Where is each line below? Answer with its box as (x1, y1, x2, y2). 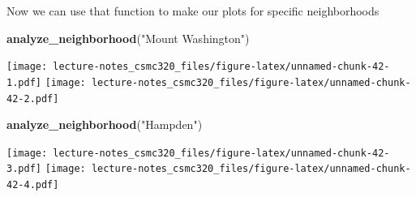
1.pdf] (6, 76, 41, 88)
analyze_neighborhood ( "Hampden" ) (6, 116, 203, 133)
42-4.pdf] (6, 179, 59, 191)
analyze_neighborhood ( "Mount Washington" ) (6, 29, 250, 46)
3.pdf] (6, 163, 41, 175)
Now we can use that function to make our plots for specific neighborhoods (6, 2, 380, 19)
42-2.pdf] (6, 92, 59, 105)
